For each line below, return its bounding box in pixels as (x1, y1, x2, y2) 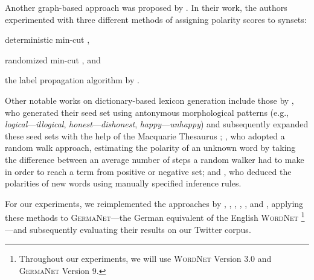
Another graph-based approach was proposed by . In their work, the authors (5, 1, 287, 13)
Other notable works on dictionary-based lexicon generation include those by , (5, 94, 294, 106)
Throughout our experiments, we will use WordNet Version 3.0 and (19, 252, 272, 265)
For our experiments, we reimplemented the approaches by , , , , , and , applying (5, 197, 304, 209)
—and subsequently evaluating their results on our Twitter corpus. (5, 223, 251, 235)
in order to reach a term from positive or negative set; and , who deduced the (5, 165, 292, 177)
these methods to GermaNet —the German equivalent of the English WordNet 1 (5, 209, 305, 223)
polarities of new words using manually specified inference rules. (5, 177, 242, 189)
